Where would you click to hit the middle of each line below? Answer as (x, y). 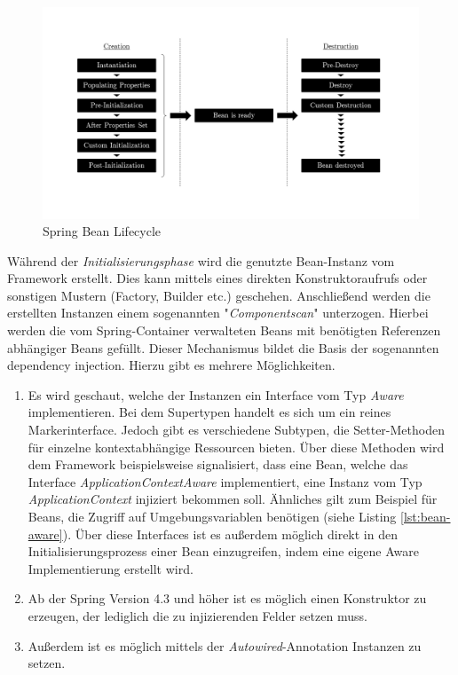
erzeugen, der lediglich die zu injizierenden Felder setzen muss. (197, 615)
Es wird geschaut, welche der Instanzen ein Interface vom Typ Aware (216, 394)
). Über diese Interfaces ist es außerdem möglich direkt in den (230, 534)
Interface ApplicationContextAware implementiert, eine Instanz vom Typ (225, 481)
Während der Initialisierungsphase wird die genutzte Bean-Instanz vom (201, 260)
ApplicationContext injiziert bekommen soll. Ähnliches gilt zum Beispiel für (233, 499)
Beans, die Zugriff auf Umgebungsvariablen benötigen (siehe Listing (212, 516)
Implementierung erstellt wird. (111, 568)
